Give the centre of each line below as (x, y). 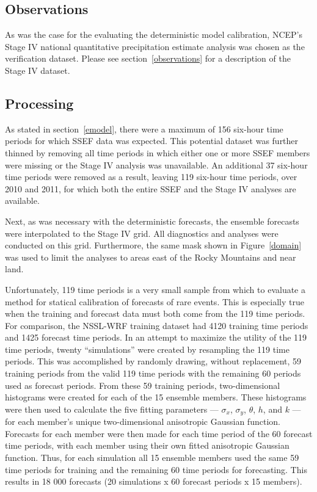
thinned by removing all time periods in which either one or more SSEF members (158, 152)
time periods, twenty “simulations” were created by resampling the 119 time (147, 349)
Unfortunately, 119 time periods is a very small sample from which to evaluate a (155, 289)
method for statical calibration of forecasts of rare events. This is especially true (155, 301)
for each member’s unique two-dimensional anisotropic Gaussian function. (143, 421)
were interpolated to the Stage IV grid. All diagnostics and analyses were (142, 233)
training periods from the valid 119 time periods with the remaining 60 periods (153, 373)
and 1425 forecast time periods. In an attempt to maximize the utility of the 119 (156, 337)
